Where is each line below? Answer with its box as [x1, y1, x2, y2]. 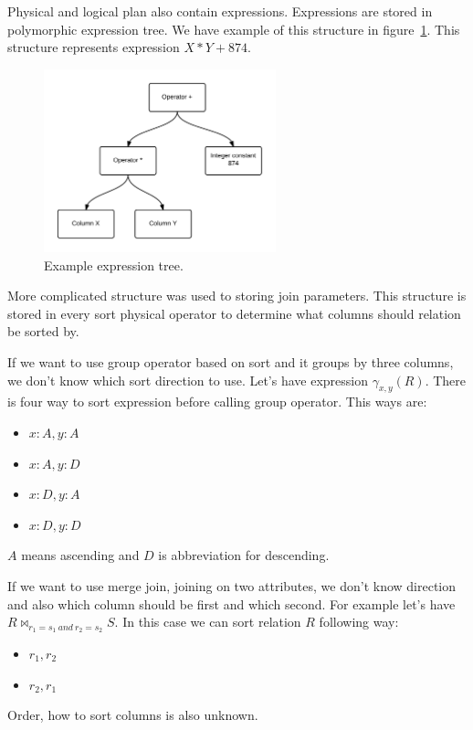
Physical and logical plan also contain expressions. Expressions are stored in [7, 2, 433, 20]
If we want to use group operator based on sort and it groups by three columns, [7, 352, 454, 371]
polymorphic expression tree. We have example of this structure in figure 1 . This [7, 19, 460, 38]
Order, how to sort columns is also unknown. [7, 705, 258, 725]
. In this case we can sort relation [114, 612, 301, 631]
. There [425, 370, 467, 389]
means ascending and [21, 545, 140, 565]
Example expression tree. [44, 255, 184, 274]
